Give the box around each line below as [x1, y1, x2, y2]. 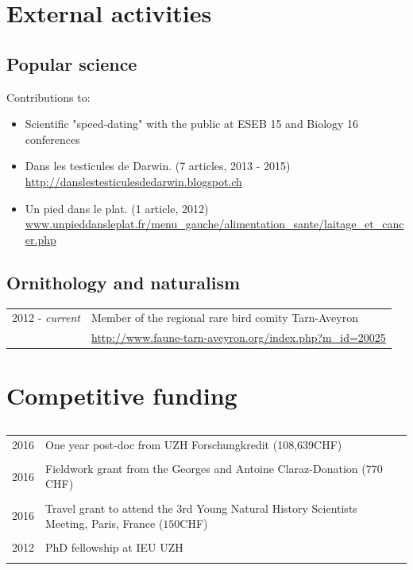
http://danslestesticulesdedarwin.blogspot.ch [25, 173, 242, 189]
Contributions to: [6, 88, 91, 105]
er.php [25, 231, 56, 247]
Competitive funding [6, 379, 237, 412]
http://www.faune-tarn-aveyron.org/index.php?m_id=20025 [91, 329, 386, 346]
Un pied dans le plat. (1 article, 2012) [25, 200, 209, 216]
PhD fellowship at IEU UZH [45, 539, 183, 556]
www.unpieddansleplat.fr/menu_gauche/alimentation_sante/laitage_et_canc [25, 215, 404, 232]
